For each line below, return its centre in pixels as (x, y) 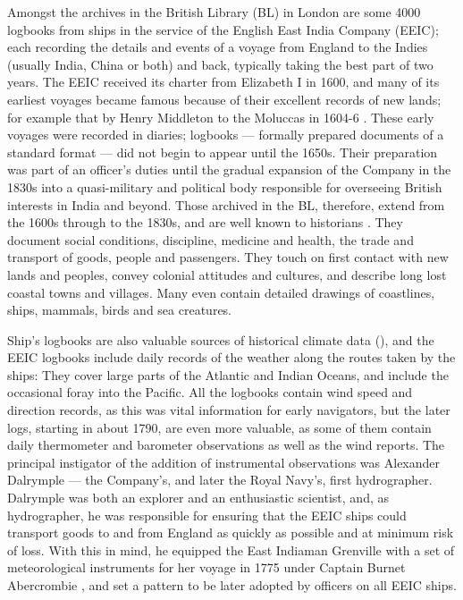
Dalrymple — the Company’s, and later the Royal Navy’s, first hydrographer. (220, 480)
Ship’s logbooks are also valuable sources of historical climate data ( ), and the (221, 339)
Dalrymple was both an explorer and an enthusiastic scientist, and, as (198, 498)
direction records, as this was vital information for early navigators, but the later (229, 410)
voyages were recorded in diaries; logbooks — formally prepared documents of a (226, 135)
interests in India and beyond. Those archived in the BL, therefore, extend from (226, 204)
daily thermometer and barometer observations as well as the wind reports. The (226, 445)
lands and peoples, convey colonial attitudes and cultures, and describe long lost (227, 274)
